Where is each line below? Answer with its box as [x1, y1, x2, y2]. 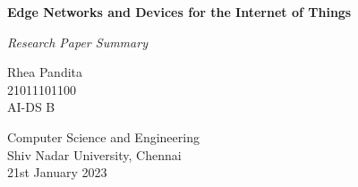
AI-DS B [7, 98, 55, 116]
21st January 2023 [7, 163, 107, 182]
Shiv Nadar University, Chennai [7, 145, 182, 164]
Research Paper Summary [7, 32, 148, 51]
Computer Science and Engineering [7, 127, 200, 146]
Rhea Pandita [7, 63, 83, 81]
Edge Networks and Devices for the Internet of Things [7, 3, 352, 21]
